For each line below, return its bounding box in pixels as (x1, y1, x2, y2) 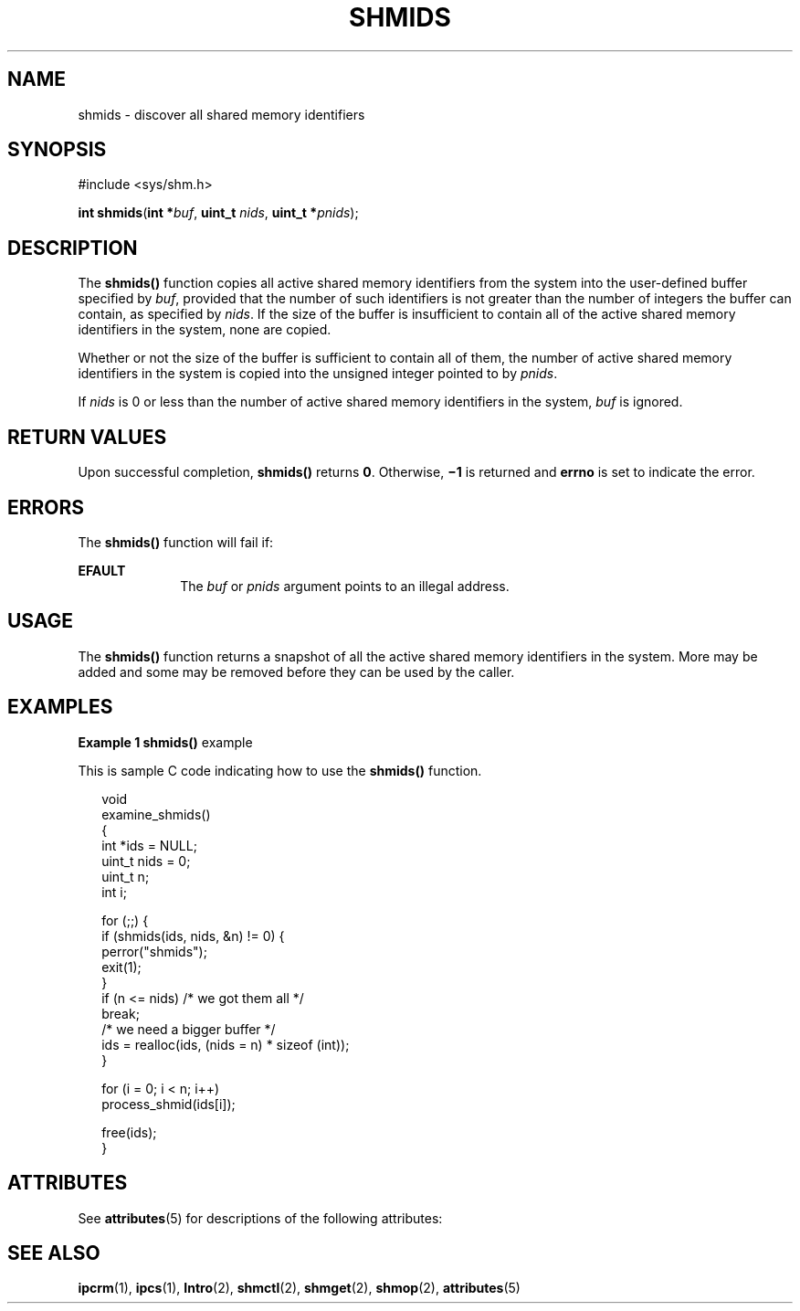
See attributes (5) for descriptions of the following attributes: (78, 1210, 443, 1226)
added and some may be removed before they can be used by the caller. (78, 663, 515, 680)
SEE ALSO (7, 1241, 100, 1264)
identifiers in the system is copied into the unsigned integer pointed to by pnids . (78, 365, 558, 382)
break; (101, 1005, 140, 1021)
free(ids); (101, 1124, 157, 1140)
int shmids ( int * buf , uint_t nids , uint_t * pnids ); (78, 205, 359, 221)
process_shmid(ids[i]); (101, 1095, 236, 1112)
